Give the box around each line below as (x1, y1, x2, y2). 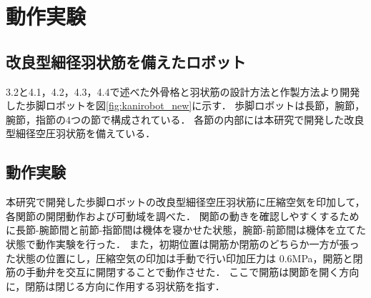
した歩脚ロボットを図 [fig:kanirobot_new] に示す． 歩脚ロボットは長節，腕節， (6, 98, 365, 113)
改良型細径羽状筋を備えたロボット (6, 50, 246, 72)
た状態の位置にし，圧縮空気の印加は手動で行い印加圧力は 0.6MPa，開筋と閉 (6, 250, 363, 265)
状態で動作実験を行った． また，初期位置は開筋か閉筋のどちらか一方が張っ (6, 236, 360, 251)
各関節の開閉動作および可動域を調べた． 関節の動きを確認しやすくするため (6, 208, 360, 223)
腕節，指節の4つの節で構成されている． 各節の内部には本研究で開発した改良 (6, 111, 365, 126)
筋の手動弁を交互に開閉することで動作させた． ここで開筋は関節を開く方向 (6, 264, 360, 279)
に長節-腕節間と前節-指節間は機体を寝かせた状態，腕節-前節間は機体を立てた (6, 222, 366, 237)
